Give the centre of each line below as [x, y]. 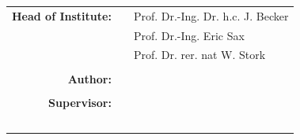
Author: [89, 78]
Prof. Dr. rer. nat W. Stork [199, 55]
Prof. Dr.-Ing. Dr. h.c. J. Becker [211, 15]
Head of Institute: [62, 15]
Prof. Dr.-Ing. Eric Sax [189, 35]
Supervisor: [80, 102]
